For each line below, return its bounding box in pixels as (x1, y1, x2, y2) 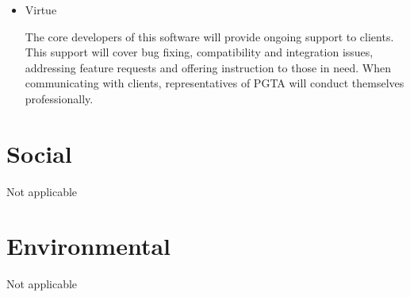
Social (6, 137, 72, 169)
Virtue (25, 2, 57, 17)
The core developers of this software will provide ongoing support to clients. (25, 28, 394, 44)
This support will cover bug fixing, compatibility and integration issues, (25, 44, 374, 60)
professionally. (25, 90, 94, 106)
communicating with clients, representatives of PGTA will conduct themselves (25, 75, 404, 91)
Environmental (6, 229, 171, 262)
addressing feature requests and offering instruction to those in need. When (25, 59, 391, 75)
